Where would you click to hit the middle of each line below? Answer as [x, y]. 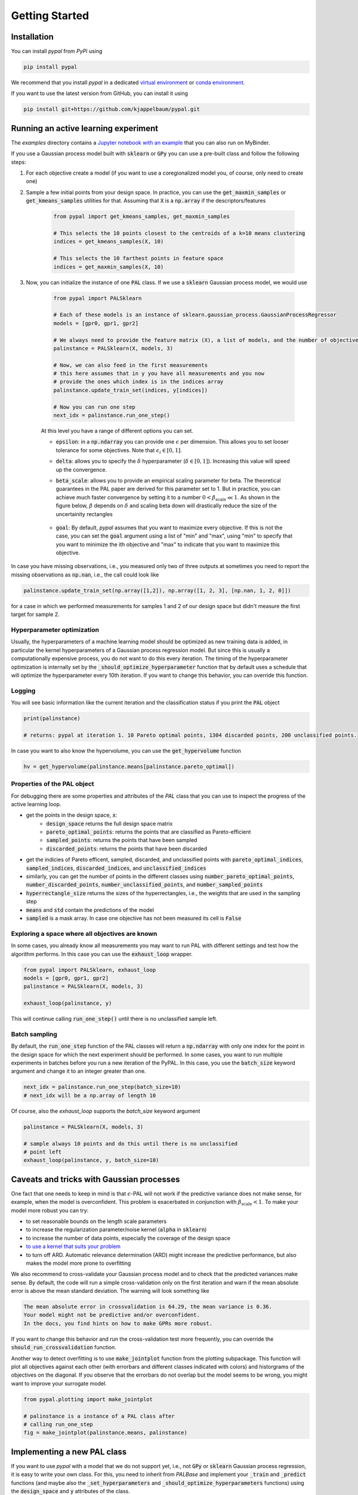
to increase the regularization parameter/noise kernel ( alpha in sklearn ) [116, 1229]
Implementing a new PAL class [69, 1452]
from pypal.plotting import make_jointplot [88, 1399]
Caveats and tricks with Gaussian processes [95, 1179]
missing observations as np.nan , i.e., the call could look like [85, 575]
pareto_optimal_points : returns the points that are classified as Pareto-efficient [149, 832]
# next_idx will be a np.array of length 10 [90, 1095]
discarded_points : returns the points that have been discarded [126, 849]
